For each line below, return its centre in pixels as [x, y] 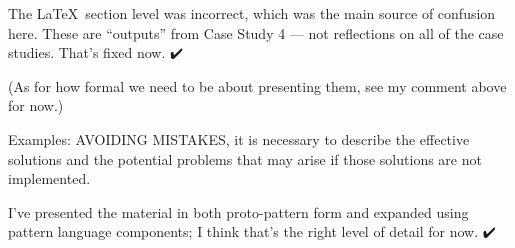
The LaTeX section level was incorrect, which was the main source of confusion [252, 13]
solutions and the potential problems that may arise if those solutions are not [245, 158]
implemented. [49, 178]
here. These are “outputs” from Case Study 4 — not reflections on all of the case [256, 32]
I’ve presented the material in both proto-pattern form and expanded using [238, 211]
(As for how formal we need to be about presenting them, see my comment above [257, 85]
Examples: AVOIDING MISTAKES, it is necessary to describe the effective [239, 138]
